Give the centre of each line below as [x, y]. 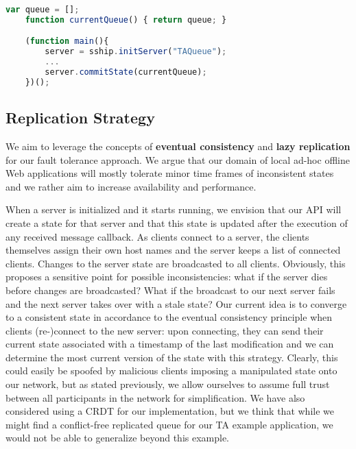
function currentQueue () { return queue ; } [126, 20]
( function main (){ [67, 41]
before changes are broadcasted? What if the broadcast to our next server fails [170, 290]
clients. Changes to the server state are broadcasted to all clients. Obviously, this [176, 263]
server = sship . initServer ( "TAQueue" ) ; [136, 52]
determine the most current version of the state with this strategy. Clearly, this [172, 357]
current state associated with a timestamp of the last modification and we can [170, 344]
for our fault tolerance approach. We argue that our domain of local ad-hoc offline [178, 159]
